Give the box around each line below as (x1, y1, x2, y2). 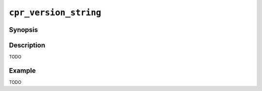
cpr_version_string (9, 7, 101, 18)
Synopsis (9, 26, 38, 34)
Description (9, 41, 46, 49)
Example (9, 66, 36, 75)
